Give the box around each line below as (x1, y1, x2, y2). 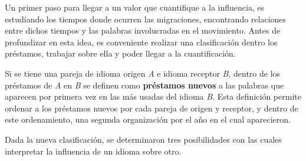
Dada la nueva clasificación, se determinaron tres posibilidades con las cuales (5, 133, 282, 145)
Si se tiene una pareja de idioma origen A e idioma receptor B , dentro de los (5, 67, 281, 79)
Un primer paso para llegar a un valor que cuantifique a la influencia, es (5, 1, 265, 13)
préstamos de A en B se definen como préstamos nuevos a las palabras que (5, 78, 284, 91)
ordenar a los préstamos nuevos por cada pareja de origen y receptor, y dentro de (5, 101, 298, 114)
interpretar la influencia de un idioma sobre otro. (5, 144, 182, 157)
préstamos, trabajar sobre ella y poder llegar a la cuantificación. (5, 47, 236, 60)
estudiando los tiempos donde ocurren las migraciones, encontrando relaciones (5, 12, 287, 25)
